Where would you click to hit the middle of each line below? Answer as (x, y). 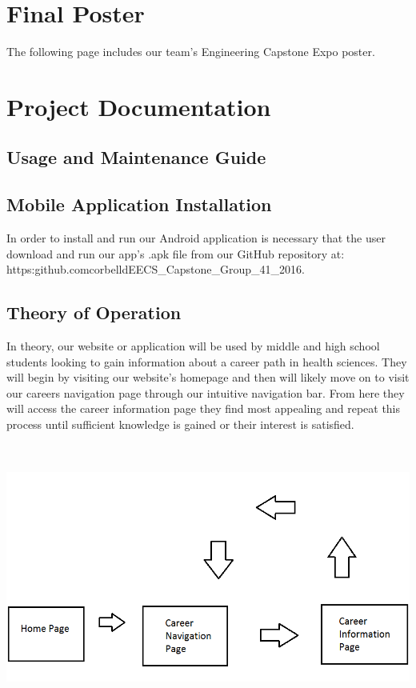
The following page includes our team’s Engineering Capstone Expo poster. (191, 52)
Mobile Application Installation (139, 204)
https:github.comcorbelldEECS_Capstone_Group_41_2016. (156, 269)
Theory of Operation (94, 312)
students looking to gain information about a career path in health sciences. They (207, 361)
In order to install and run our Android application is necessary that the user (196, 238)
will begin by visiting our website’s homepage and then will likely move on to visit (208, 377)
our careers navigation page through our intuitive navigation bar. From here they (206, 392)
